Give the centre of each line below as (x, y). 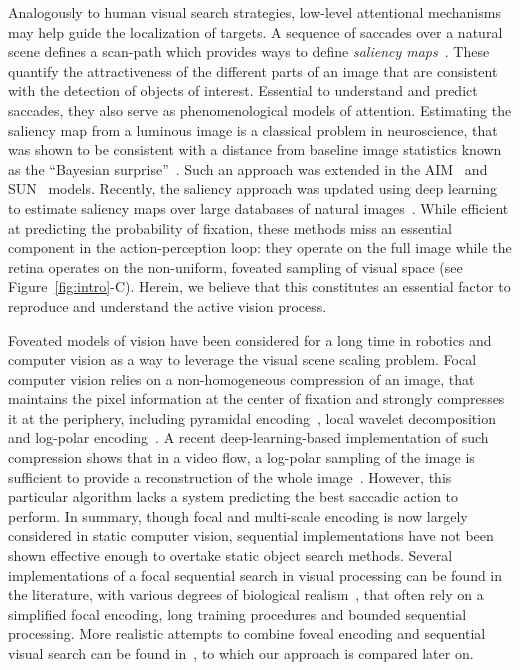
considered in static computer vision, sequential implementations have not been (251, 535)
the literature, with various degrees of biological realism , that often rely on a (246, 594)
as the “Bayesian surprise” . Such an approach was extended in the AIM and (248, 168)
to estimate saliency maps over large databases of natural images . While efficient (258, 207)
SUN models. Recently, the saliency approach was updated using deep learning (253, 188)
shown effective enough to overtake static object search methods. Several (230, 555)
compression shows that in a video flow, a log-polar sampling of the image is (241, 457)
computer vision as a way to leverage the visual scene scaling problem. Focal (242, 359)
